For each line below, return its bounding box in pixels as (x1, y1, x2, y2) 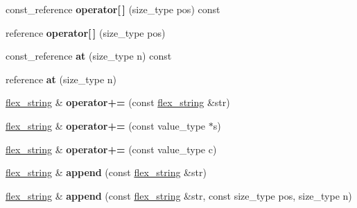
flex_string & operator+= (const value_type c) (6, 141, 217, 156)
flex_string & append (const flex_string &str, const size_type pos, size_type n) (6, 188, 352, 202)
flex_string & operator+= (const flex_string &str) (6, 95, 230, 110)
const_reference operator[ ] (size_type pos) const (6, 2, 220, 16)
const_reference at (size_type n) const (6, 49, 172, 63)
